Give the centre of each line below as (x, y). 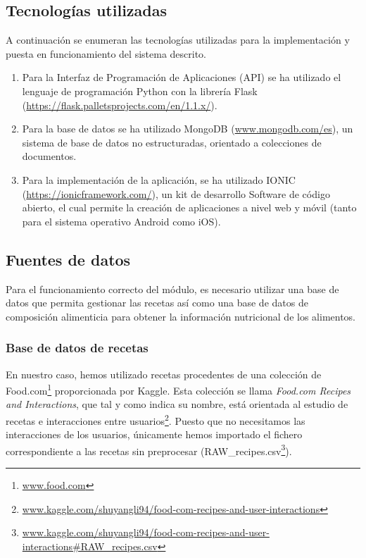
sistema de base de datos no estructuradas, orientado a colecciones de (172, 142)
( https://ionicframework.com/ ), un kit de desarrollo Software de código (176, 193)
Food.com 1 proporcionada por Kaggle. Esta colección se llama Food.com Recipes (178, 389)
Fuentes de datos (68, 259)
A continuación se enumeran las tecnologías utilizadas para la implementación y (178, 40)
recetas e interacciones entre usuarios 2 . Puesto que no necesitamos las (156, 419)
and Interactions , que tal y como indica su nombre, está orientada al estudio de (177, 404)
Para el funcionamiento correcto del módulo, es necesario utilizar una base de (172, 289)
